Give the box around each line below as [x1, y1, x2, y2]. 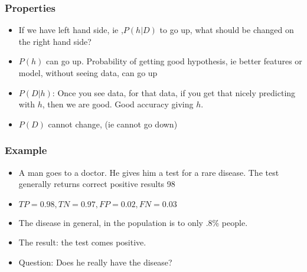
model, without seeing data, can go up [18, 67, 158, 78]
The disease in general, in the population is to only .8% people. [18, 216, 248, 228]
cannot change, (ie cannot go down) [48, 117, 178, 130]
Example [5, 143, 47, 158]
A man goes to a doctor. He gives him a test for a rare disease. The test [18, 166, 279, 178]
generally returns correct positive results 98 [18, 178, 175, 190]
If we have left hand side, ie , [18, 24, 123, 36]
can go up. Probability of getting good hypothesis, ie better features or [46, 55, 302, 67]
